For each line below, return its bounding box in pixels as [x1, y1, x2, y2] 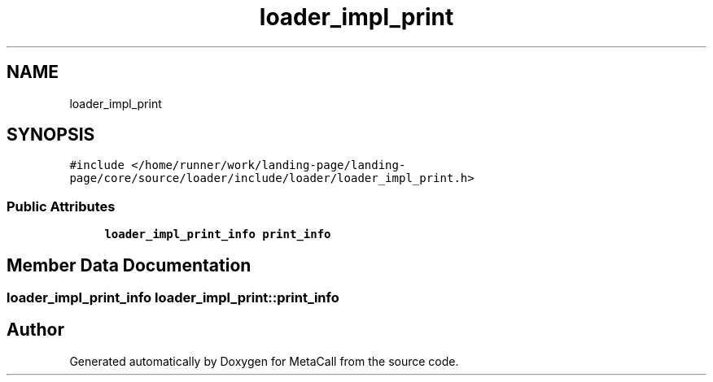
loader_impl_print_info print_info [104, 228, 331, 241]
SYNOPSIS [7, 124, 95, 145]
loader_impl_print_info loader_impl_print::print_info [7, 289, 339, 306]
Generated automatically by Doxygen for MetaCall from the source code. [69, 354, 459, 368]
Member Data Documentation [7, 254, 252, 276]
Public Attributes [7, 198, 116, 215]
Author [7, 319, 64, 341]
